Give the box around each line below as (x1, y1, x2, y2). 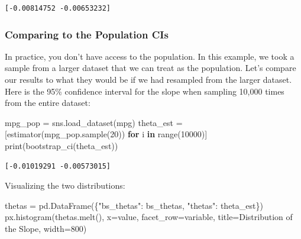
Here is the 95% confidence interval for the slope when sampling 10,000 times (5, 85, 284, 97)
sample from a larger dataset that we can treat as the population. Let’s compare (5, 62, 296, 74)
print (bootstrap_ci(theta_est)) (5, 139, 118, 151)
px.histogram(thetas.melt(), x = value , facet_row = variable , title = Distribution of (5, 211, 293, 223)
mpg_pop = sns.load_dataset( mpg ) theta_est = (5, 116, 183, 128)
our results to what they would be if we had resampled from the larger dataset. (5, 73, 292, 85)
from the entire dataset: (5, 96, 90, 109)
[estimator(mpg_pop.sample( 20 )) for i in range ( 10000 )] (5, 128, 208, 140)
